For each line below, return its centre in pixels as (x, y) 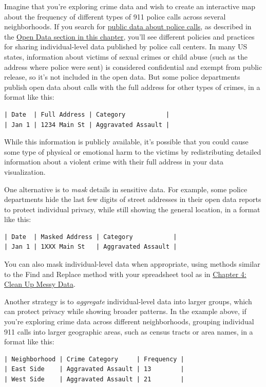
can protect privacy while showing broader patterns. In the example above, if (125, 311)
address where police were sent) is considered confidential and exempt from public (133, 67)
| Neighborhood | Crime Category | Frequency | (94, 359)
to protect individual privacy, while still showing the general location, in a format (132, 209)
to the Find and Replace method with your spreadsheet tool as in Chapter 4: (125, 274)
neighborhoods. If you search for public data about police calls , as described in (128, 26)
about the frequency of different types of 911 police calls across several (115, 16)
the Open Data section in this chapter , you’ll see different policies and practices (129, 36)
